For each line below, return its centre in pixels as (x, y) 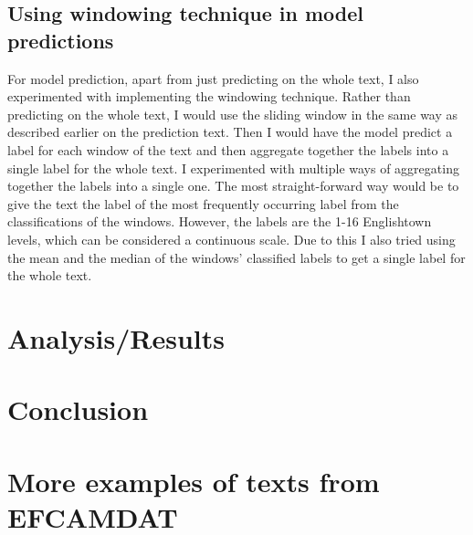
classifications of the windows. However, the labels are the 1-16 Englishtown (220, 221)
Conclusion (78, 409)
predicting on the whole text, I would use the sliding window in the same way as (233, 114)
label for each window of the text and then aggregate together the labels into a (228, 149)
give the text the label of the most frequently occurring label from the (203, 203)
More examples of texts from (194, 481)
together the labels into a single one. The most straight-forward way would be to (233, 186)
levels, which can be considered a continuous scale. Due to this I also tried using (231, 239)
